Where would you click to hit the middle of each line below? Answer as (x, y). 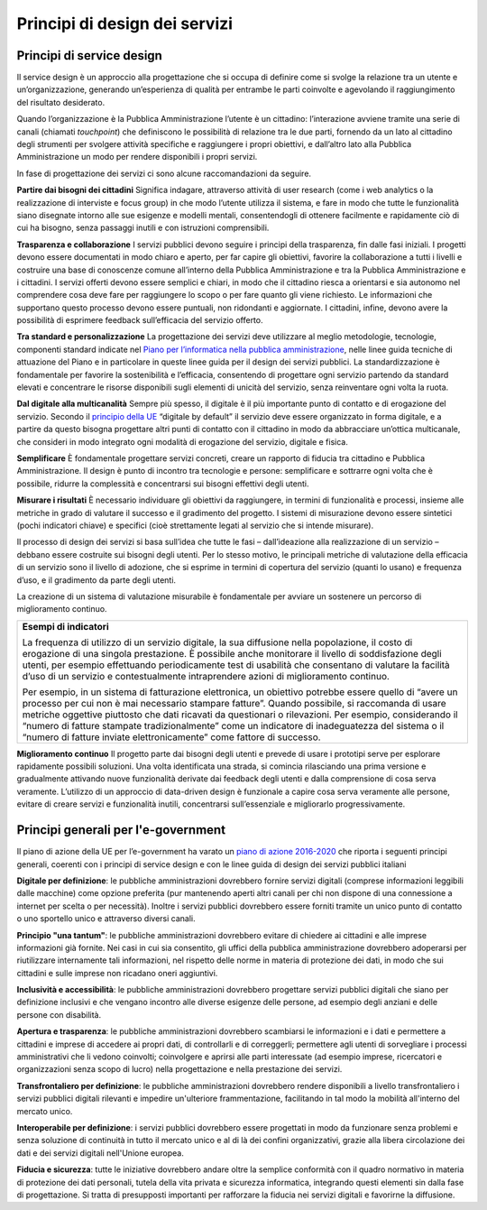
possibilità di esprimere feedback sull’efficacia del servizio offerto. (140, 320)
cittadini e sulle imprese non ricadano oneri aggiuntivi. (117, 973)
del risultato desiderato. (61, 102)
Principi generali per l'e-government (121, 830)
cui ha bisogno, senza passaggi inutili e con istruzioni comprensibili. (143, 228)
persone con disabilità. (59, 1014)
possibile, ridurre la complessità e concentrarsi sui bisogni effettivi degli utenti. (163, 484)
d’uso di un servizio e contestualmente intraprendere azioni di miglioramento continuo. (206, 676)
